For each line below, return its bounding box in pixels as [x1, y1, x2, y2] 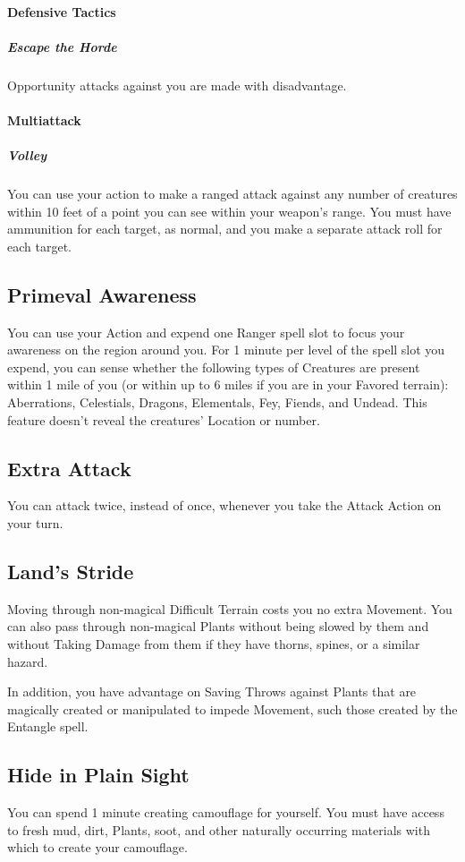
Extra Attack [7, 454, 131, 482]
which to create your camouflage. [7, 838, 188, 857]
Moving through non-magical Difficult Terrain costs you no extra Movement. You [7, 599, 452, 618]
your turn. [7, 514, 63, 533]
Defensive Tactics [7, 2, 116, 21]
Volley [7, 146, 47, 165]
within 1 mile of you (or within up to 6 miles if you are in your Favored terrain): [7, 375, 449, 394]
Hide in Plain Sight [7, 761, 190, 789]
